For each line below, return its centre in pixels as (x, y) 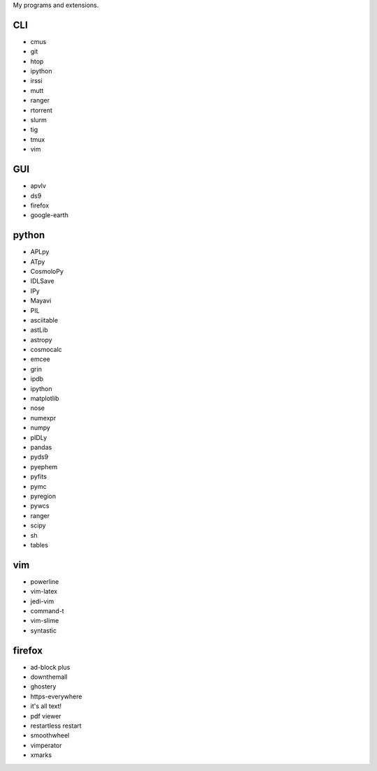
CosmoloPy (47, 271)
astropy (41, 339)
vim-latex (44, 592)
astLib (39, 330)
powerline (45, 581)
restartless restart (56, 726)
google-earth (50, 215)
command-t (47, 610)
